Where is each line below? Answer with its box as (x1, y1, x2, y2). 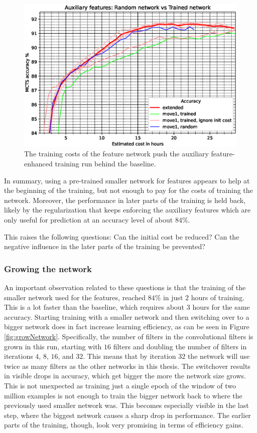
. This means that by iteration (83, 351, 176, 361)
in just (163, 292, 183, 302)
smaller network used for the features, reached (4, 292, 146, 302)
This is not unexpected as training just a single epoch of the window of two (4, 380, 236, 390)
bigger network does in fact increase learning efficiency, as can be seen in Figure (4, 321, 249, 332)
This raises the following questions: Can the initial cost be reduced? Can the (4, 231, 239, 242)
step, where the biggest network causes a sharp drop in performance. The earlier (4, 409, 251, 420)
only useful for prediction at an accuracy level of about (4, 214, 173, 225)
